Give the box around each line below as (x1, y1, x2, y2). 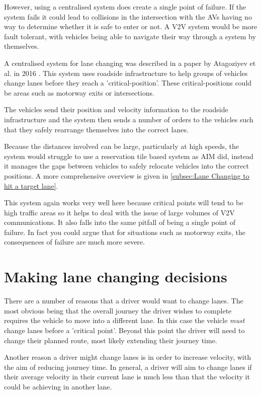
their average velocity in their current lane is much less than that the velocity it (4, 371, 250, 382)
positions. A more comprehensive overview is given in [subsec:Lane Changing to (4, 170, 249, 181)
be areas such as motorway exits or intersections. (4, 87, 154, 98)
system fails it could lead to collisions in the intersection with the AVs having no (4, 11, 252, 22)
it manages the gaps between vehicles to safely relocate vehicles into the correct (4, 161, 249, 171)
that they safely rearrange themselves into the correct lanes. (4, 124, 189, 134)
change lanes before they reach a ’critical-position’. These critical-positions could (4, 77, 252, 88)
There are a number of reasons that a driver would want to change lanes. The (4, 295, 243, 306)
